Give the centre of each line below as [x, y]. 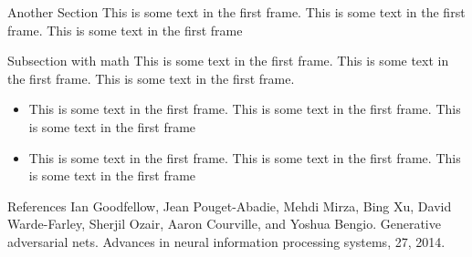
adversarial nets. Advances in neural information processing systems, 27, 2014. [226, 241]
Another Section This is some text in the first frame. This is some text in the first [236, 12]
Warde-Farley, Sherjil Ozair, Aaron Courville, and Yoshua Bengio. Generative [224, 224]
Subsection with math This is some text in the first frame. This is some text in [228, 61]
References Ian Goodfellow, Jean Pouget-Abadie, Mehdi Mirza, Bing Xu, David [230, 206]
